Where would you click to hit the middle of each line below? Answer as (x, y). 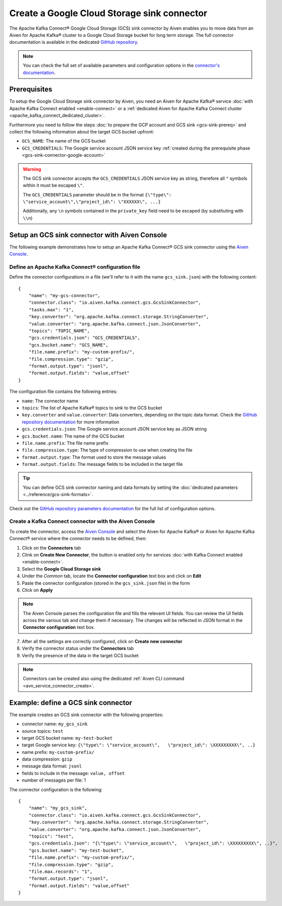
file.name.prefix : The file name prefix (65, 443)
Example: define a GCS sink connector (71, 703)
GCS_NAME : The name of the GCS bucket (64, 141)
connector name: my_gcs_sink (55, 724)
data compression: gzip (47, 759)
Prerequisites (31, 89)
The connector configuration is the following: (56, 789)
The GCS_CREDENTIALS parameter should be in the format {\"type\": (97, 194)
